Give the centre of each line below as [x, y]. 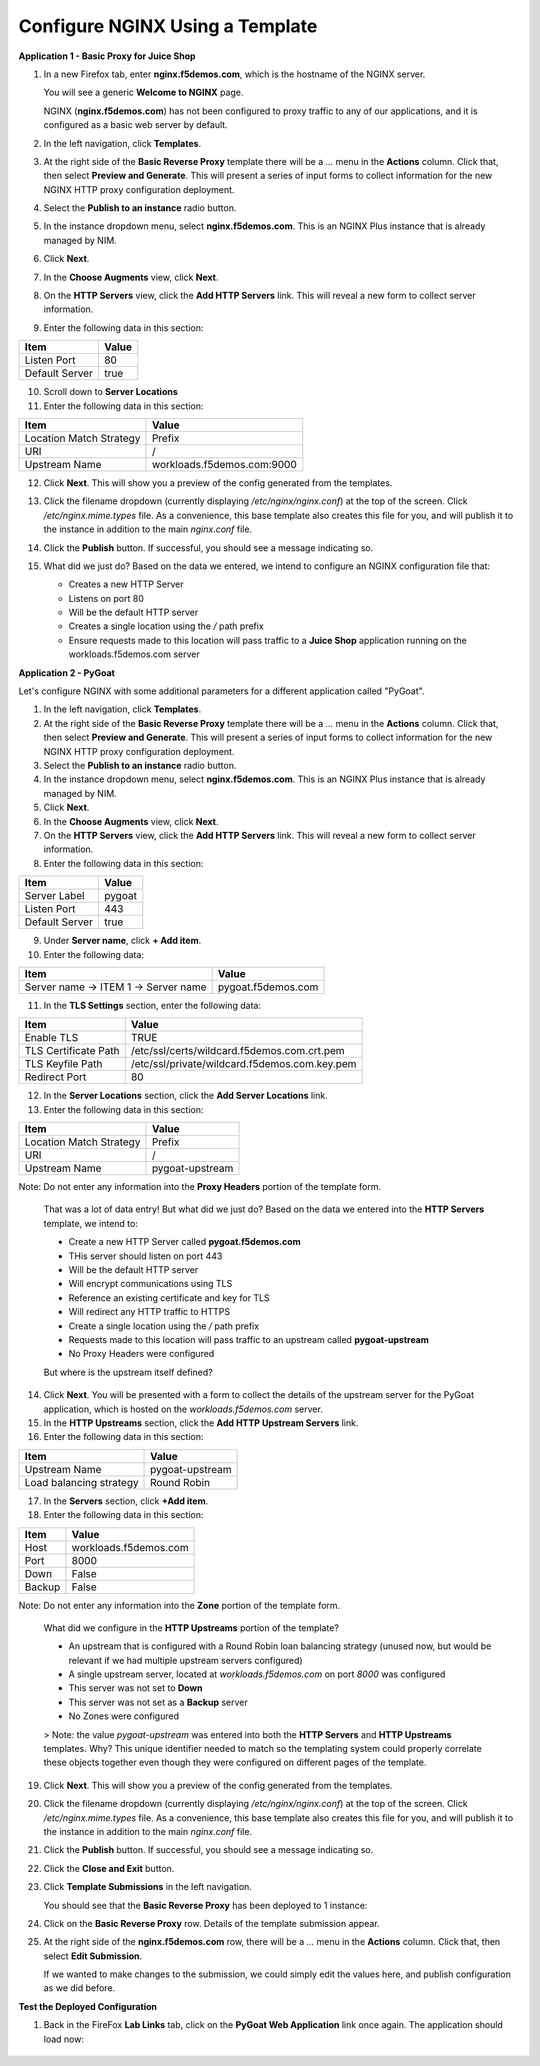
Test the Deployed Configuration [88, 2006]
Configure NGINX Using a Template [168, 26]
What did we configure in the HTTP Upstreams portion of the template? [191, 1627]
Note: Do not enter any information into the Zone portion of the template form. [179, 1605]
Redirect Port [55, 1077]
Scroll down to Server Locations [111, 392]
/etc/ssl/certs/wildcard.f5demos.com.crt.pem [237, 1051]
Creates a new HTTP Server [126, 584]
